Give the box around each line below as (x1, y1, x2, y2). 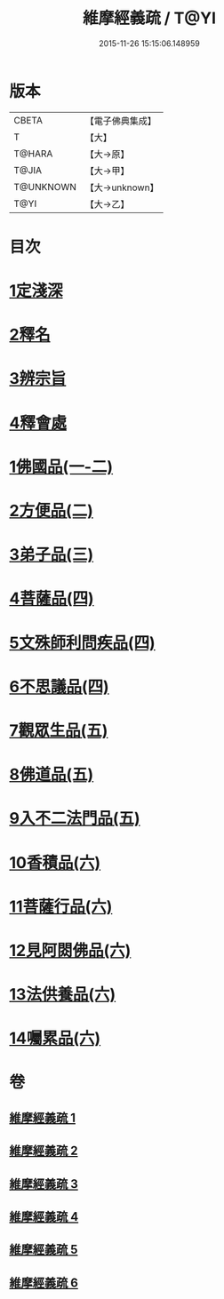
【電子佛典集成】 (84, 115, 157, 127)
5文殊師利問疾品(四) (9, 633, 156, 653)
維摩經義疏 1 (9, 1110, 76, 1125)
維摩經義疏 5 (9, 1242, 78, 1257)
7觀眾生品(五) (9, 721, 108, 740)
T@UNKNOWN (13, 180, 77, 193)
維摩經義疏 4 (9, 1209, 79, 1224)
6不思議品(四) (9, 676, 109, 697)
